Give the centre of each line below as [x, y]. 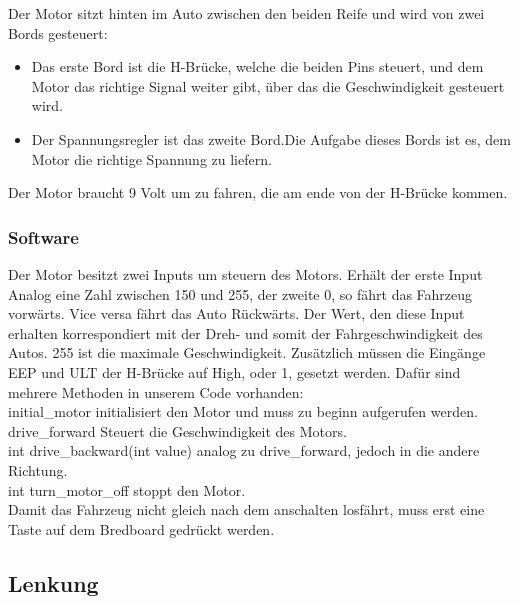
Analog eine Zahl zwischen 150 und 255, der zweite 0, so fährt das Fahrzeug [240, 293]
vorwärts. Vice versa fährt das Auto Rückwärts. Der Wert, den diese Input [236, 313]
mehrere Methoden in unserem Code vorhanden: [156, 391]
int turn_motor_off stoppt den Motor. [127, 489]
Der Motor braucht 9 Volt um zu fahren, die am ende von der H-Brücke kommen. [258, 192]
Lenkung [53, 582]
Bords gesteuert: [58, 32]
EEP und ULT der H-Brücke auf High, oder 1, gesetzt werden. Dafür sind [234, 371]
